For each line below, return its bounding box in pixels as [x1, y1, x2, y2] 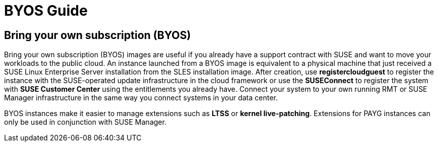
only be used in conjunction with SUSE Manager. [4, 118, 166, 127]
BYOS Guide [4, 2, 88, 19]
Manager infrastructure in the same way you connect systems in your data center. [4, 93, 278, 102]
